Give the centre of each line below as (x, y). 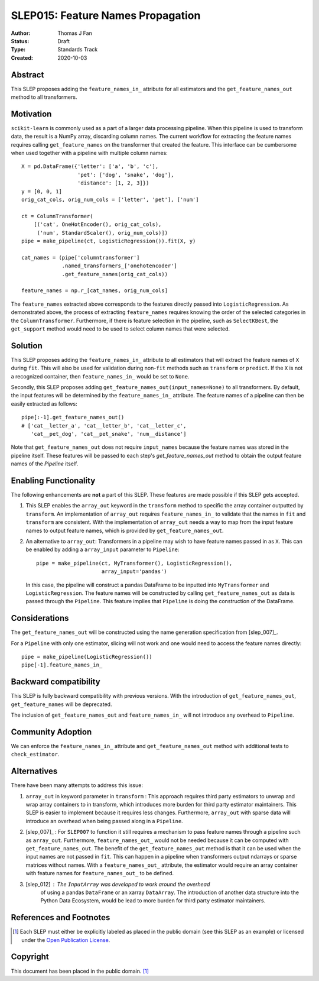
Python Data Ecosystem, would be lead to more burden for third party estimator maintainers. (153, 901)
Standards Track (78, 50)
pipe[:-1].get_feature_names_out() (73, 417)
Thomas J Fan (75, 33)
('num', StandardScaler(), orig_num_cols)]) (102, 233)
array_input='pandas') (134, 572)
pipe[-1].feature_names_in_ (62, 665)
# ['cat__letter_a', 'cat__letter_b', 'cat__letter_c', (104, 425)
